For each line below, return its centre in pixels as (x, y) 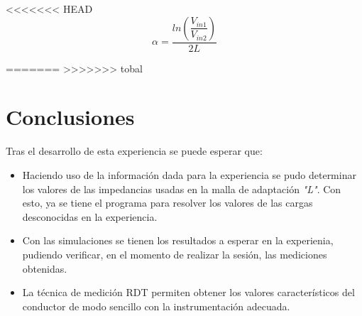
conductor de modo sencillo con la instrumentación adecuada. (156, 306)
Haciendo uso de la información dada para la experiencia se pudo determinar (189, 174)
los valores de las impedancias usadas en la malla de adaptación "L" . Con (182, 189)
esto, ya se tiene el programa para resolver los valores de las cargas (168, 203)
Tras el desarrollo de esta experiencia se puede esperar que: (134, 151)
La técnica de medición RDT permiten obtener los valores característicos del (188, 292)
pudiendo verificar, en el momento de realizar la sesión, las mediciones (175, 254)
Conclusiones (70, 117)
